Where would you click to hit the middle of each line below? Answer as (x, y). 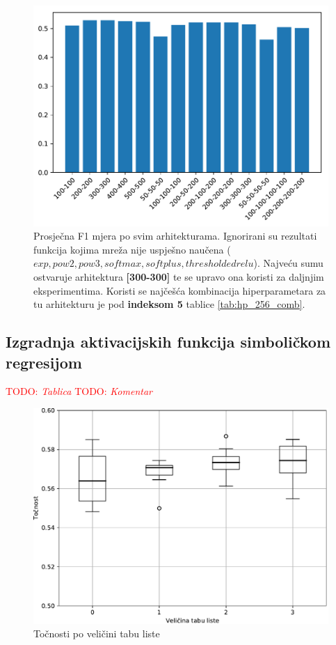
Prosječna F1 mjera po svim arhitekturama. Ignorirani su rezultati (175, 236)
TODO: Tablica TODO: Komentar (79, 391)
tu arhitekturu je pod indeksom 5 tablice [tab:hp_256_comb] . (169, 304)
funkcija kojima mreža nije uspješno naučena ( (132, 249)
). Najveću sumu (288, 263)
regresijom (44, 362)
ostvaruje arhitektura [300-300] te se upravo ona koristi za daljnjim (179, 277)
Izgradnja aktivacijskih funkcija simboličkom (168, 342)
